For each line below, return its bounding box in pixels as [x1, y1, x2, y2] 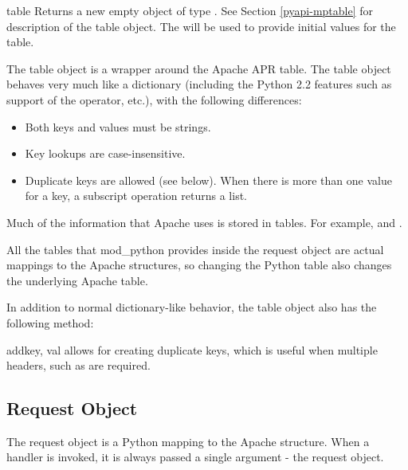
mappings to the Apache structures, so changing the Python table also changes [6, 257, 392, 273]
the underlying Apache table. [6, 272, 148, 288]
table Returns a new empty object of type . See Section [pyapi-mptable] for [6, 2, 374, 18]
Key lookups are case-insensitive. [25, 145, 186, 162]
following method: [6, 314, 94, 331]
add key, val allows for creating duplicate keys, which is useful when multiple [6, 341, 378, 358]
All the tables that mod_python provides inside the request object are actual [6, 241, 384, 257]
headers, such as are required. [6, 357, 151, 374]
